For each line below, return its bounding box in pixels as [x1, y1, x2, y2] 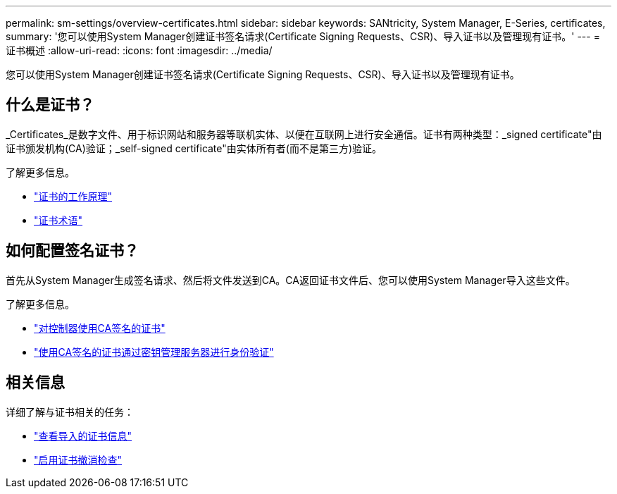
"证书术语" [34, 214, 83, 226]
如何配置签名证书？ [6, 242, 139, 260]
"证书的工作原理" [34, 190, 113, 202]
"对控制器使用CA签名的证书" [34, 321, 166, 334]
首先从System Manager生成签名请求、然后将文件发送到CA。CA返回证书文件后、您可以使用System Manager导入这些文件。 [6, 273, 575, 286]
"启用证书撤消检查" [34, 453, 123, 466]
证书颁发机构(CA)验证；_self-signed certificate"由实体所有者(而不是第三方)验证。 [6, 142, 382, 154]
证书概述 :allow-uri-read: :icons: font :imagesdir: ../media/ [6, 44, 273, 56]
